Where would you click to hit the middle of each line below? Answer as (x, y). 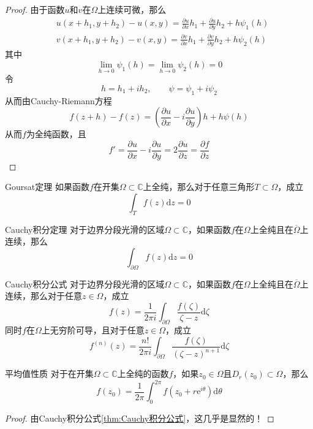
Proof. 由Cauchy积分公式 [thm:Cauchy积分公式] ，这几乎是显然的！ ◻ (140, 418)
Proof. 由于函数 (35, 9)
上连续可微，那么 (132, 9)
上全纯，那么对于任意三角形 (199, 187)
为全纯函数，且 (56, 134)
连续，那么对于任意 (43, 296)
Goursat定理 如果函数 (47, 187)
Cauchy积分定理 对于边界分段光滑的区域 (85, 229)
